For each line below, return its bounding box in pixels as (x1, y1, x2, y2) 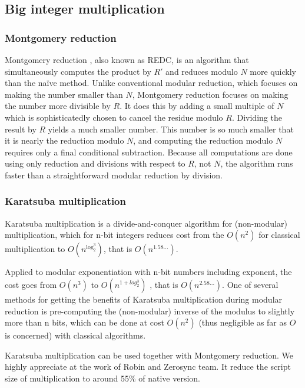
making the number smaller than (5, 88, 123, 100)
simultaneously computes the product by (5, 65, 151, 77)
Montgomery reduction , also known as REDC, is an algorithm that (5, 54, 249, 65)
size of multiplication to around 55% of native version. (5, 372, 200, 384)
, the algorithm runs (220, 157, 293, 170)
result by (5, 122, 37, 135)
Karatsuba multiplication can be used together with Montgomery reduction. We (5, 349, 293, 361)
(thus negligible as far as (198, 316, 287, 329)
